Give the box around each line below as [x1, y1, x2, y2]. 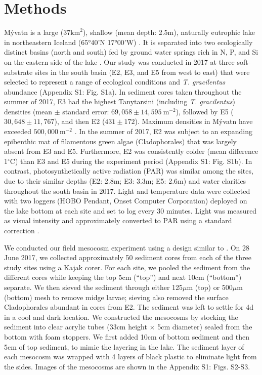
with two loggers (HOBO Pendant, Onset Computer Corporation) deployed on [4, 195, 247, 206]
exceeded [4, 126, 32, 137]
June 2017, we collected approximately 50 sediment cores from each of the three [4, 252, 251, 263]
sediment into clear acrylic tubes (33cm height [4, 321, 147, 332]
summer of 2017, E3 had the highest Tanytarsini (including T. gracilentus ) [4, 96, 235, 107]
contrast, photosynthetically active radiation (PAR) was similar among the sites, [4, 165, 253, 176]
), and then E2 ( [54, 116, 105, 127]
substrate [4, 66, 33, 77]
